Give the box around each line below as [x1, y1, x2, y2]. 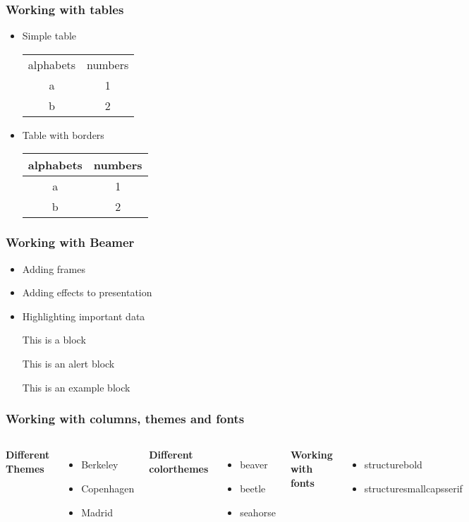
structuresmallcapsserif [364, 481, 463, 495]
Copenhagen [81, 481, 135, 495]
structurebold [364, 457, 422, 472]
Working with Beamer [6, 233, 135, 251]
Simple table [22, 28, 77, 43]
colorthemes [149, 461, 209, 475]
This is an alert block [22, 356, 115, 370]
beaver [240, 457, 268, 472]
